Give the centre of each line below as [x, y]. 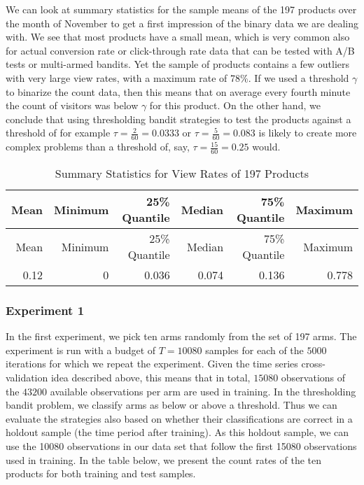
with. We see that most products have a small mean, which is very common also [178, 37]
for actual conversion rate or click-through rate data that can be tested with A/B [180, 50]
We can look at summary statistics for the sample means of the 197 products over [181, 9]
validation [27, 377]
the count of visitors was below [72, 105]
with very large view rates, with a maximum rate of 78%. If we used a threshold [177, 77]
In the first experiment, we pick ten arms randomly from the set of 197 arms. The [181, 336]
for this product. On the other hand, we [235, 105]
